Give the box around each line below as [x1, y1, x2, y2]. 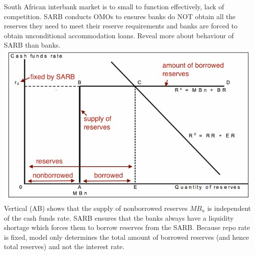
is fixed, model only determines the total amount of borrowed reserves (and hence [4, 231, 249, 242]
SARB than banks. [4, 40, 61, 50]
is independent [207, 203, 251, 213]
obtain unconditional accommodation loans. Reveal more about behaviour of [4, 30, 234, 40]
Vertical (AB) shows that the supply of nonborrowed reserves [4, 203, 188, 213]
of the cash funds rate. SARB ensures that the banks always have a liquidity [4, 212, 234, 223]
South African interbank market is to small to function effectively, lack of [4, 1, 224, 11]
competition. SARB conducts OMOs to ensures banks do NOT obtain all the [4, 11, 236, 21]
